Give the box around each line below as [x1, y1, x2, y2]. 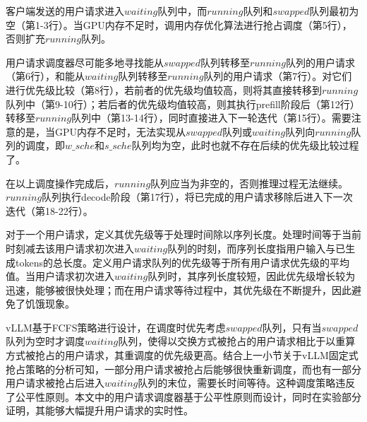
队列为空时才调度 [6, 334, 85, 348]
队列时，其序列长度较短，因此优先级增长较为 [148, 269, 356, 283]
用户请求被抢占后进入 [6, 375, 104, 390]
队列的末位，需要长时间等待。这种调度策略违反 [138, 375, 356, 390]
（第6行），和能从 [6, 69, 85, 83]
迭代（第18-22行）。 [6, 203, 93, 218]
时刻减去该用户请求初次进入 [6, 240, 134, 255]
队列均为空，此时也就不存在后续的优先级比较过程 [131, 138, 359, 153]
